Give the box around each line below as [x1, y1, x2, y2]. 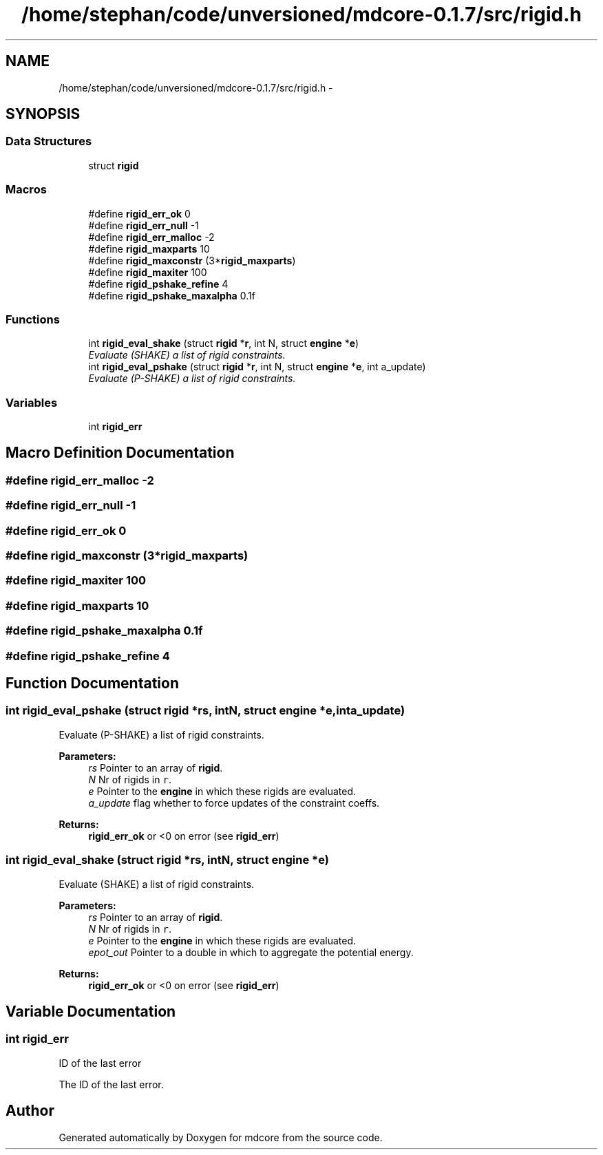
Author [6, 1102, 54, 1120]
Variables [6, 395, 58, 410]
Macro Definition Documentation [6, 444, 235, 462]
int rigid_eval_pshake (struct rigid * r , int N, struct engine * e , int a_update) [88, 361, 426, 373]
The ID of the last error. [59, 1078, 164, 1090]
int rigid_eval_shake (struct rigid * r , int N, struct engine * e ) [88, 337, 359, 350]
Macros [6, 182, 47, 197]
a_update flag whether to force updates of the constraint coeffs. [88, 796, 380, 809]
